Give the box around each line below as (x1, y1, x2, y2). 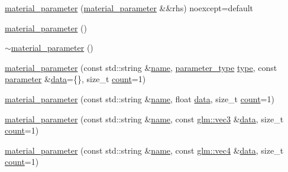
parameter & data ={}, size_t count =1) (5, 73, 146, 85)
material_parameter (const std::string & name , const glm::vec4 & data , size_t (5, 144, 284, 156)
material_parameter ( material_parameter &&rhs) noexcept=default (5, 2, 254, 14)
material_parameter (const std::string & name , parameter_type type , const (5, 61, 277, 73)
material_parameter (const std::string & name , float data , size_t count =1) (5, 92, 274, 105)
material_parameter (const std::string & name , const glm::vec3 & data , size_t (5, 112, 284, 125)
